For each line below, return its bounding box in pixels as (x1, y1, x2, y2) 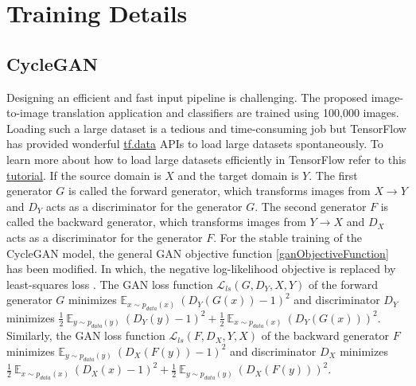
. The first (309, 166, 358, 183)
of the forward (309, 275, 378, 292)
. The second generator (255, 197, 367, 214)
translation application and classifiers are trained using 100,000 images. (52, 104, 399, 121)
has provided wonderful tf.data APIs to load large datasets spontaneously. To (6, 135, 383, 152)
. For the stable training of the (213, 228, 362, 245)
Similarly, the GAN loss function (6, 327, 165, 344)
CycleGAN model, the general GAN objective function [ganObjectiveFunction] (6, 244, 389, 261)
